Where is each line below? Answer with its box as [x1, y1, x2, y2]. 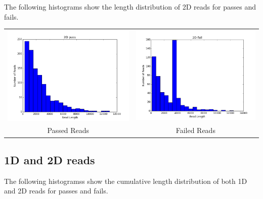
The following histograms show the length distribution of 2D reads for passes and [4, 2, 256, 12]
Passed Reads [47, 125, 90, 136]
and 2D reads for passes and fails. [4, 185, 108, 196]
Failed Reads [176, 125, 215, 136]
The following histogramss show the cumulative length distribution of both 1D [4, 175, 247, 186]
